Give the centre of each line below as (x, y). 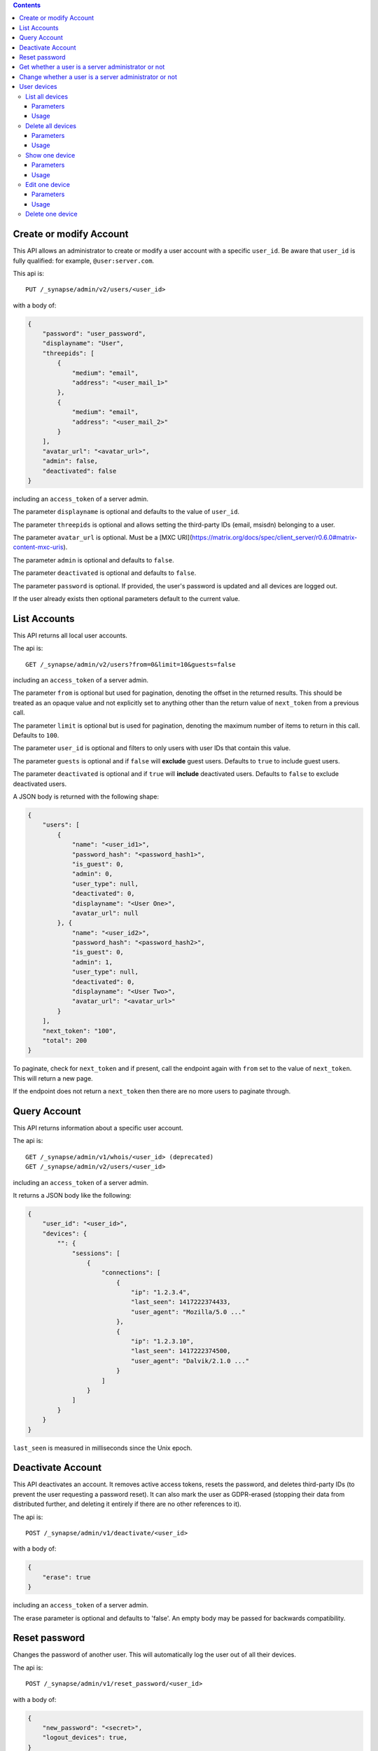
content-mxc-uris (38, 547)
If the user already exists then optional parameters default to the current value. (127, 599)
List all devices (47, 96)
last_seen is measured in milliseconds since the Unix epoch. (103, 1448)
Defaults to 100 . (36, 735)
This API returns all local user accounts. (70, 635)
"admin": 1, (92, 962)
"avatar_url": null (105, 913)
